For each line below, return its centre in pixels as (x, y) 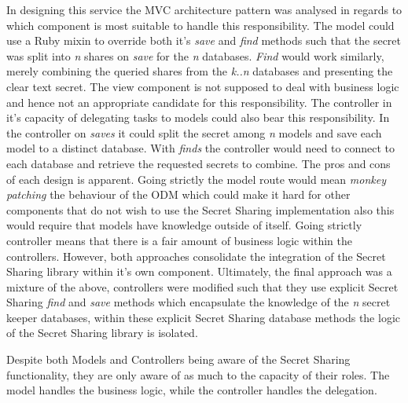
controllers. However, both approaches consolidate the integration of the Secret (196, 256)
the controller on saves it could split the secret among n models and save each (194, 132)
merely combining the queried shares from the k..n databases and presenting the (200, 71)
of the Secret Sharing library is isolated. (102, 333)
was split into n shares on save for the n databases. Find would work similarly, (195, 55)
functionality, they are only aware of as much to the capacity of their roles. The (198, 374)
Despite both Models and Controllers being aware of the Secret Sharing (178, 359)
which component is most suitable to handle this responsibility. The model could (200, 25)
